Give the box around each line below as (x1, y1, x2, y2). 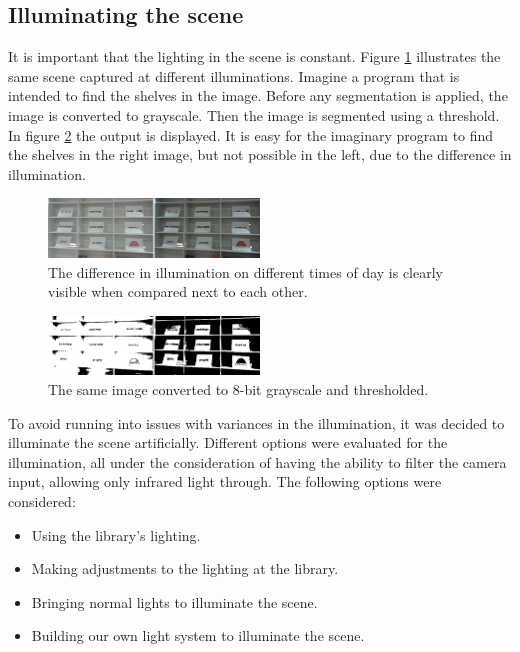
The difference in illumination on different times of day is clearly (48, 261, 443, 282)
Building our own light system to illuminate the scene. (31, 625, 365, 646)
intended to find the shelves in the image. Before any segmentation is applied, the (8, 85, 508, 106)
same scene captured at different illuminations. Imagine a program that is (8, 65, 460, 86)
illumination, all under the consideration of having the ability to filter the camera (8, 451, 507, 472)
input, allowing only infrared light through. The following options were (8, 471, 442, 492)
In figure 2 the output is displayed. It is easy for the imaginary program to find (8, 124, 494, 145)
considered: (8, 490, 76, 511)
